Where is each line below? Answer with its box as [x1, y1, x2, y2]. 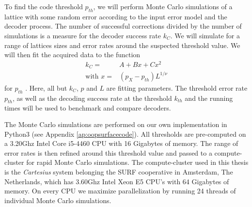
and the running [185, 93, 233, 103]
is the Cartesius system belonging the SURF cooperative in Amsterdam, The [4, 167, 233, 177]
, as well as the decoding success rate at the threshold [13, 93, 172, 103]
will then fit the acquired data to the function [4, 49, 141, 60]
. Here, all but [25, 82, 67, 93]
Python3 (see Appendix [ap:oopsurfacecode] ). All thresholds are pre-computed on [4, 128, 246, 139]
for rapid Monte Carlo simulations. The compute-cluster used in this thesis [26, 157, 249, 167]
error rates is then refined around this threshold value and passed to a [4, 147, 212, 158]
